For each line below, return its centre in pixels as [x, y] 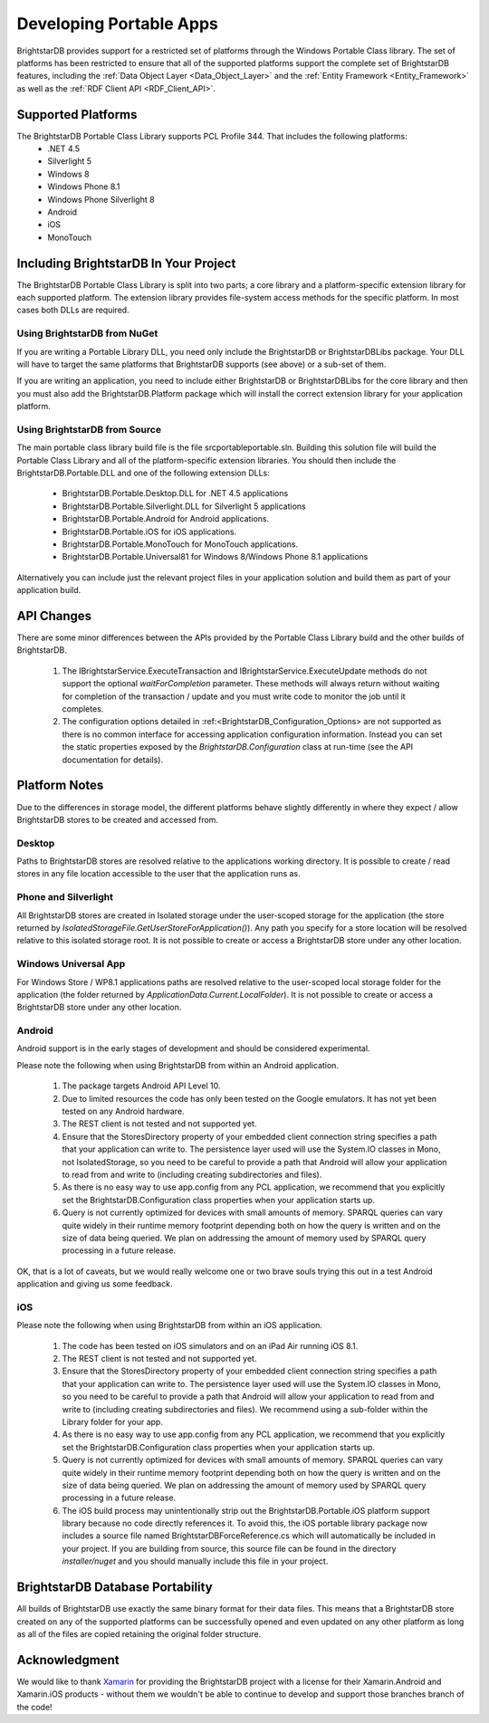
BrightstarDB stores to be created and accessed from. [118, 819]
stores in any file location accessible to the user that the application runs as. [158, 874]
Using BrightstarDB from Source [89, 429]
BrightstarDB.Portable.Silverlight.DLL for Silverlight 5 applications [184, 506]
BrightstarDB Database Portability [115, 1588]
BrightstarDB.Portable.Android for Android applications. [166, 519]
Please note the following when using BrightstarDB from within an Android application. [178, 1065]
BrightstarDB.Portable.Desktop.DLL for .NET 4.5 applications [175, 493]
